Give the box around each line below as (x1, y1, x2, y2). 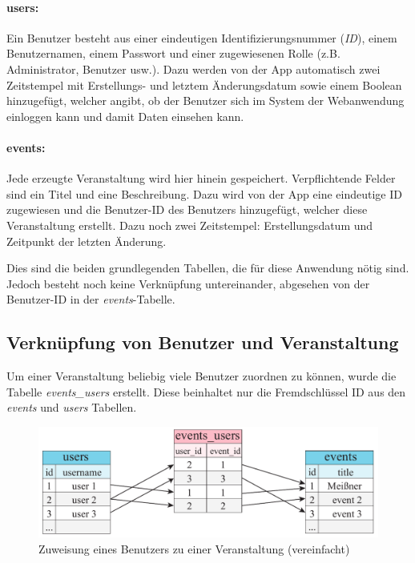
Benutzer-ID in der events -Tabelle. (6, 291, 175, 308)
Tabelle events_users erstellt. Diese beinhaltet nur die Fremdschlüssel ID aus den (6, 383, 406, 400)
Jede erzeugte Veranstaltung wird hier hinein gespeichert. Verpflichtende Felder (6, 170, 396, 187)
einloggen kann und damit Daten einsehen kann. (6, 107, 244, 124)
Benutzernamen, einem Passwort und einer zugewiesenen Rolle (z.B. (6, 45, 340, 62)
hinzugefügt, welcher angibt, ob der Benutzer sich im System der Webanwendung (6, 92, 405, 109)
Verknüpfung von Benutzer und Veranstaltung (6, 330, 399, 355)
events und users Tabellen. (6, 399, 137, 416)
